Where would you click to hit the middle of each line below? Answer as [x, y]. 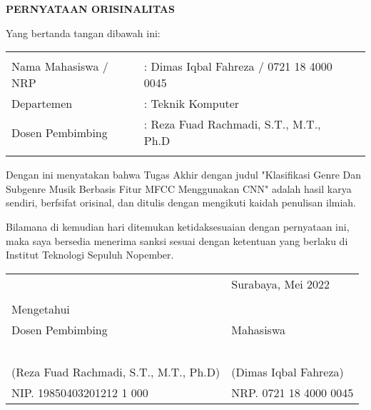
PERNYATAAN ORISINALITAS [90, 9]
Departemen [42, 104]
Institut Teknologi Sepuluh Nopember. [90, 255]
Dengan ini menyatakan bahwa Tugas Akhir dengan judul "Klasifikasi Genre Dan [184, 175]
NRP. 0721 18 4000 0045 [293, 392]
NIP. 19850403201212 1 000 [80, 392]
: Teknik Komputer [192, 104]
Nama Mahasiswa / [60, 66]
